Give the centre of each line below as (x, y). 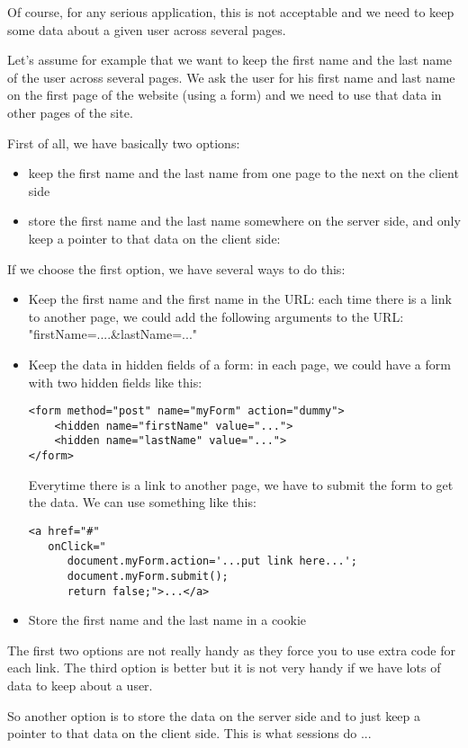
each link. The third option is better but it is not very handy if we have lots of (224, 668)
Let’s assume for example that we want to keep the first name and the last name (230, 60)
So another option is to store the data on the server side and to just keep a (214, 715)
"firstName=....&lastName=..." (113, 334)
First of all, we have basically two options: (124, 142)
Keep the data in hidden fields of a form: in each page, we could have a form (239, 364)
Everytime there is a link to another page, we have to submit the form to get (241, 484)
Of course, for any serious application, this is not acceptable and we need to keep (231, 12)
